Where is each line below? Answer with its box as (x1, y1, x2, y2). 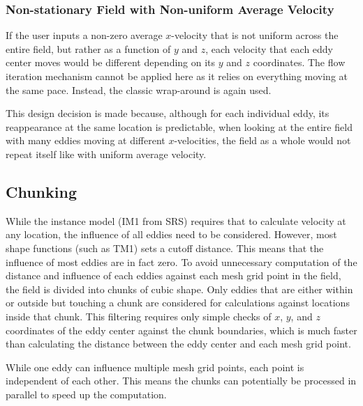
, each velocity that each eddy (205, 41, 334, 56)
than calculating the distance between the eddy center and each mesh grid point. (6, 336, 351, 351)
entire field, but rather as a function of (6, 41, 171, 56)
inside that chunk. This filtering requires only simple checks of (6, 309, 272, 323)
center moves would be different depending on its (6, 55, 216, 70)
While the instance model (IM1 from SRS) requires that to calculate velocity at (6, 213, 346, 228)
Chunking (6, 180, 77, 202)
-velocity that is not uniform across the (171, 28, 339, 42)
